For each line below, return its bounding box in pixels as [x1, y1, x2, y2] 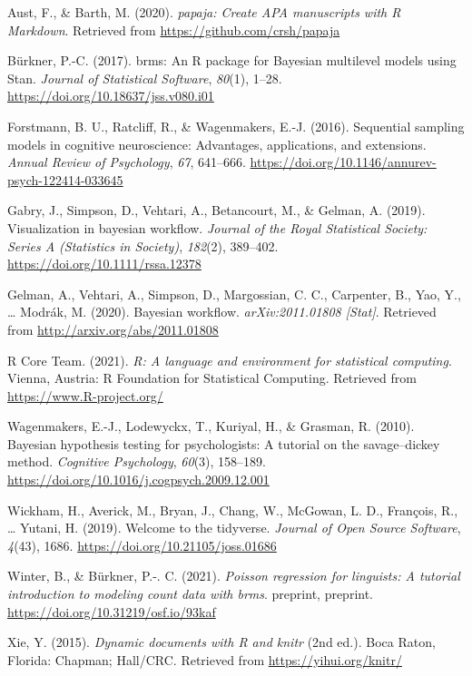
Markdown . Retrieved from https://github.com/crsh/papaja [7, 20, 340, 39]
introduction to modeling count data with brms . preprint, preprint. [7, 584, 374, 603]
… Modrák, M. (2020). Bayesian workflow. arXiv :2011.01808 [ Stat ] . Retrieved [7, 302, 437, 321]
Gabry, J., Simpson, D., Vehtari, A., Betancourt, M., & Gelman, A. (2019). [7, 201, 426, 220]
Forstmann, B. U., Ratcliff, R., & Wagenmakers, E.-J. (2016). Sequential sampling [7, 116, 465, 135]
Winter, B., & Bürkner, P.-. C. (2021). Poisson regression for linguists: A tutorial [7, 566, 460, 585]
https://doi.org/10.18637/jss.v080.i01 [7, 86, 214, 105]
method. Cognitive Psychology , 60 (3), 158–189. [7, 452, 267, 471]
